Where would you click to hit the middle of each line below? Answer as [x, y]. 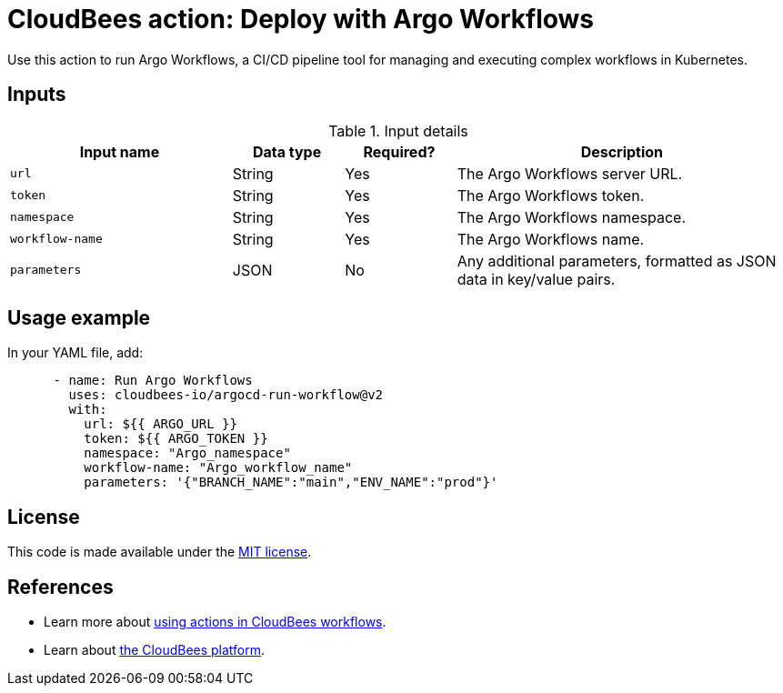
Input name [120, 151]
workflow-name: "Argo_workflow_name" [218, 468]
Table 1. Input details [398, 131]
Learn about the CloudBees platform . [155, 650]
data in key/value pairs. [536, 279]
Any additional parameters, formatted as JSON [617, 261]
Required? [399, 151]
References [60, 587]
